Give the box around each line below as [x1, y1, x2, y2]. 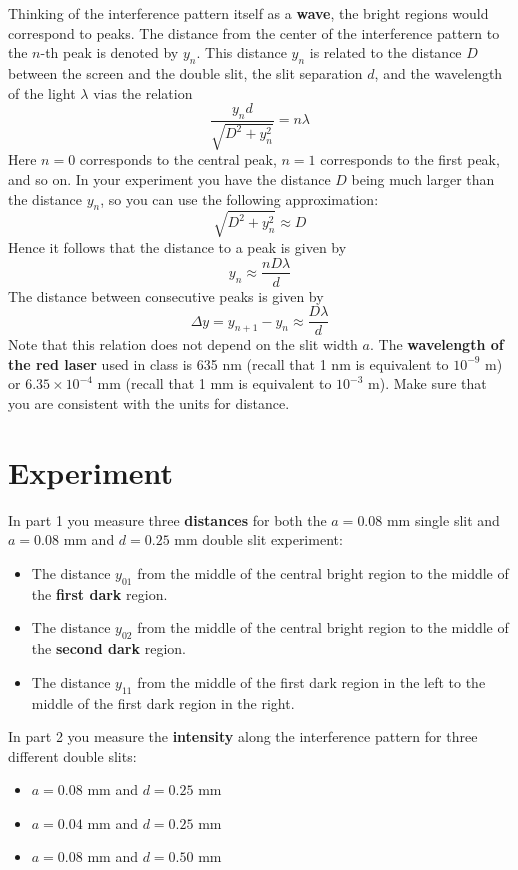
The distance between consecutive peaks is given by [8, 285, 324, 306]
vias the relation [93, 82, 193, 103]
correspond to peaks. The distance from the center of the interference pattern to [8, 22, 500, 43]
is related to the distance [309, 42, 462, 63]
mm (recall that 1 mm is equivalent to [97, 373, 332, 394]
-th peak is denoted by [40, 42, 179, 63]
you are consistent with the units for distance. [8, 393, 290, 414]
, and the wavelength [374, 62, 503, 83]
